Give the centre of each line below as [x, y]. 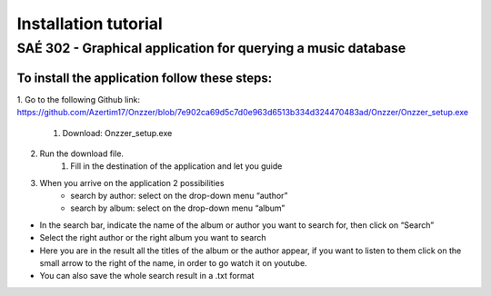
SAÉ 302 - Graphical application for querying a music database [211, 48]
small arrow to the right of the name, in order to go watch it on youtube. [174, 263]
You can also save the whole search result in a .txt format [147, 276]
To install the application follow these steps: [145, 78]
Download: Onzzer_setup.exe [117, 133]
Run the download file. [82, 153]
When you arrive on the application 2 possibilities [132, 183]
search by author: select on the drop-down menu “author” [179, 196]
